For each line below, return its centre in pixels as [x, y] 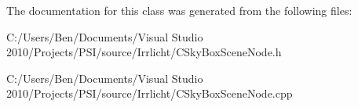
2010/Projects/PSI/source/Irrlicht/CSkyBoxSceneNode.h [144, 52]
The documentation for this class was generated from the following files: [179, 10]
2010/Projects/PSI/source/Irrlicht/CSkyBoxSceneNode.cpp [150, 93]
